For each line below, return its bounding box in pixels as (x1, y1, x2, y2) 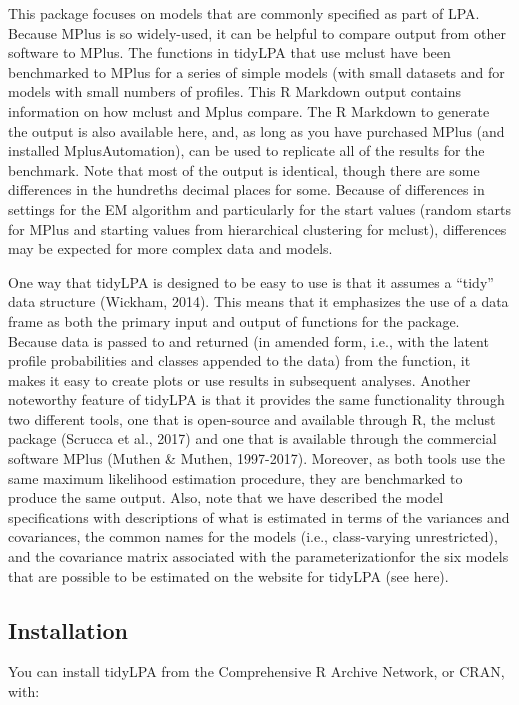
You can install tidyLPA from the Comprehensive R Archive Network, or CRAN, (8, 661, 505, 682)
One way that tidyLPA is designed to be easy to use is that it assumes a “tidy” (8, 271, 494, 292)
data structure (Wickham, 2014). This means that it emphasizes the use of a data (8, 291, 509, 312)
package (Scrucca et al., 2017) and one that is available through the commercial (8, 428, 497, 449)
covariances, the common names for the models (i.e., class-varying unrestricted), (8, 526, 498, 547)
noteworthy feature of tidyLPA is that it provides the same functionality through (8, 389, 505, 410)
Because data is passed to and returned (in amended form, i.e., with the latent (8, 330, 489, 351)
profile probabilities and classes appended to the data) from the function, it (8, 350, 471, 371)
